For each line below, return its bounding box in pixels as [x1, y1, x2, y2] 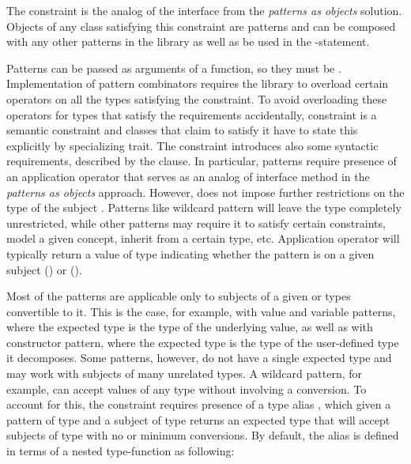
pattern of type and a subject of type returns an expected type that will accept [6, 411, 390, 428]
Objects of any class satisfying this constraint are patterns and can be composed [6, 17, 396, 34]
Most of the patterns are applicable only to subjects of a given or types [6, 288, 351, 304]
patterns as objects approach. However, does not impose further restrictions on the [6, 183, 405, 200]
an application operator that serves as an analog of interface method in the [6, 168, 370, 184]
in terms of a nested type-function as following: [6, 443, 235, 459]
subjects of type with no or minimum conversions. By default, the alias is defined [6, 427, 399, 443]
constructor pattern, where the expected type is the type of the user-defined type [6, 334, 399, 350]
